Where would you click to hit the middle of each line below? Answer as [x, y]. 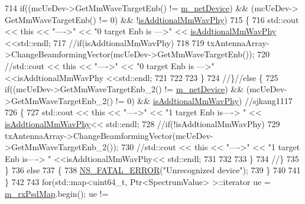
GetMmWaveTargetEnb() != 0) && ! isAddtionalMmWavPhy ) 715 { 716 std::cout [152, 19]
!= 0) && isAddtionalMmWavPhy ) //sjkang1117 [204, 100]
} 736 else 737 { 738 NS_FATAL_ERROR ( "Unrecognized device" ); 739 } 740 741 [153, 170]
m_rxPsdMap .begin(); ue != [57, 193]
